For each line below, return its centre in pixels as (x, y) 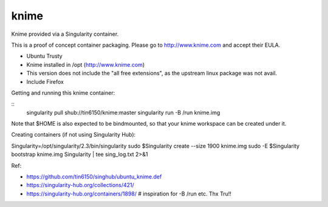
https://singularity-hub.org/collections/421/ (80, 185)
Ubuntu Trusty (45, 56)
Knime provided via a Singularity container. (65, 34)
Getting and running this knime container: (63, 93)
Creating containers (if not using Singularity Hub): (73, 135)
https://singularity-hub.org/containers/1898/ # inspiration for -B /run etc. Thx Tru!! (129, 194)
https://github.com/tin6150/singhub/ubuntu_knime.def (94, 177)
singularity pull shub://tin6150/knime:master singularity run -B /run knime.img (123, 112)
